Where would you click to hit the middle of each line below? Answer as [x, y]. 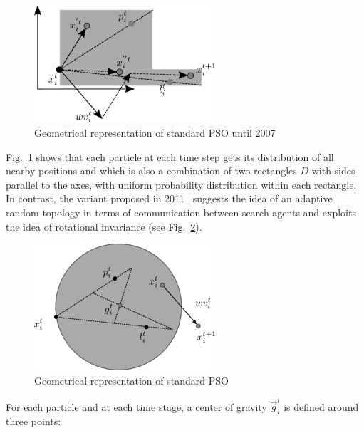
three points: [33, 421]
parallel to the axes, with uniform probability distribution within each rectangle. [181, 184]
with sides [333, 171]
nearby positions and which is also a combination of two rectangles [151, 171]
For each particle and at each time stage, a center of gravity [136, 406]
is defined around [321, 406]
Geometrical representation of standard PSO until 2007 [155, 133]
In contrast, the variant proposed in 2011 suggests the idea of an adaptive [169, 198]
